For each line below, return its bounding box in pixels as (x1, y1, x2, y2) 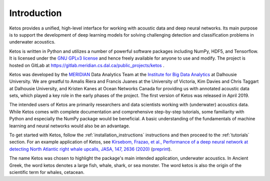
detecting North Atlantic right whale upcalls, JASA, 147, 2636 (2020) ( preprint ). (9, 146, 172, 152)
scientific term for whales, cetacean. (9, 169, 85, 175)
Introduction (9, 8, 62, 19)
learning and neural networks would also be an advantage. (9, 123, 130, 129)
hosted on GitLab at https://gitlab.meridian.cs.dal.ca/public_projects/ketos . (9, 62, 164, 68)
